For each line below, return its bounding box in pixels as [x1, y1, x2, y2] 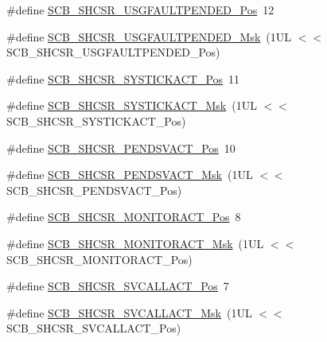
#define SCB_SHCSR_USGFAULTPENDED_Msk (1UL [6, 28, 292, 45]
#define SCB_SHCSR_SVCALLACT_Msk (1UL [6, 304, 252, 321]
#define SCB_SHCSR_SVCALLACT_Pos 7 [6, 278, 229, 294]
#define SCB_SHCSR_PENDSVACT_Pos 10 [6, 139, 236, 156]
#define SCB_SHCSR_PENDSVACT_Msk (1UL [6, 166, 253, 183]
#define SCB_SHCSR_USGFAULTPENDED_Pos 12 [6, 2, 274, 17]
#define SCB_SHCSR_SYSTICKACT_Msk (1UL [6, 97, 257, 114]
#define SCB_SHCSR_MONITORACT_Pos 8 [6, 208, 241, 225]
